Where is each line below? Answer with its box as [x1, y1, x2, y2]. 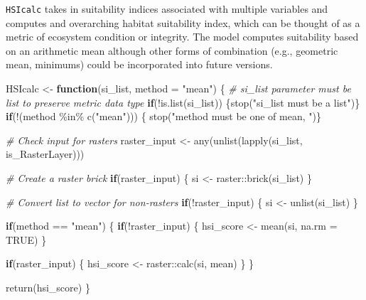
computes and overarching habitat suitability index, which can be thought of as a [6, 15, 360, 30]
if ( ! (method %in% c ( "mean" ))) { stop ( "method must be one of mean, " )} [6, 109, 321, 124]
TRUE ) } [6, 232, 47, 247]
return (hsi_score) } [6, 279, 90, 294]
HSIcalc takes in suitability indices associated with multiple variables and [6, 1, 328, 16]
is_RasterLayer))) [6, 146, 85, 161]
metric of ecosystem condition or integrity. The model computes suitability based [6, 29, 359, 44]
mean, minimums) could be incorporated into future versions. [6, 57, 273, 72]
